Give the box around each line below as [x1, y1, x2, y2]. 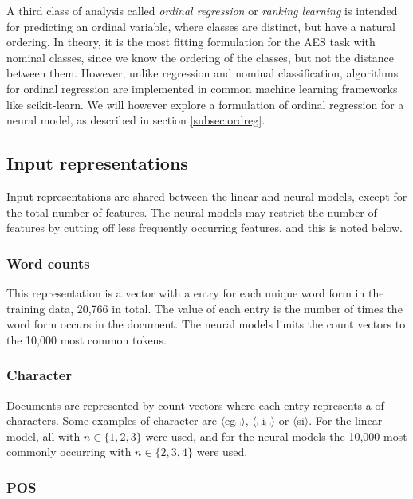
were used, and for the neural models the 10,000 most [145, 427, 407, 444]
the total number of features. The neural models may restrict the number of [6, 203, 377, 220]
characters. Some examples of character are [6, 412, 217, 429]
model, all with [6, 427, 81, 444]
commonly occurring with [6, 443, 132, 460]
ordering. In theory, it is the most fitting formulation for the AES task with [6, 33, 376, 50]
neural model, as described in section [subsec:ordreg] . [6, 112, 265, 128]
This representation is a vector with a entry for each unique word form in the [6, 284, 384, 301]
